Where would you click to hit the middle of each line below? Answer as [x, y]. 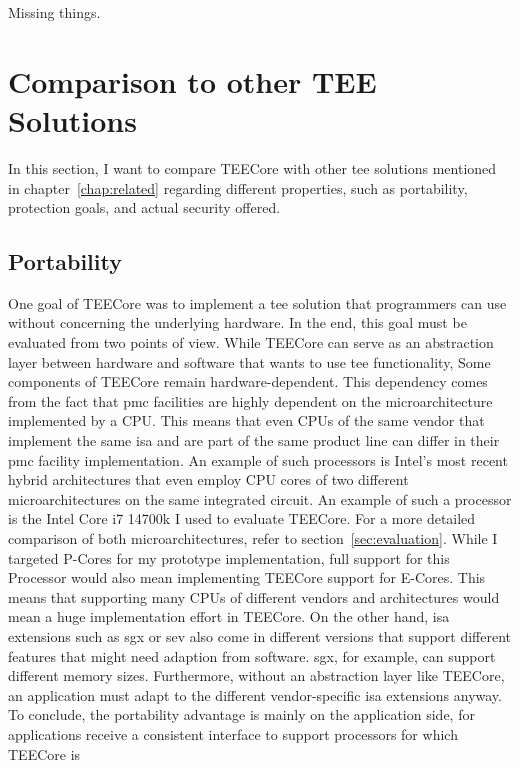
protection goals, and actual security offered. [144, 207]
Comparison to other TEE [192, 80]
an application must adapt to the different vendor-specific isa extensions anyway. [255, 694]
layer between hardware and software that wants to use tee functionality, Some [249, 361]
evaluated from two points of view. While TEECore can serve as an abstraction [251, 342]
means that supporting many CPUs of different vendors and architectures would [254, 596]
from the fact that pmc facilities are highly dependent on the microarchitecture [250, 400]
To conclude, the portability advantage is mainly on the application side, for [241, 714]
